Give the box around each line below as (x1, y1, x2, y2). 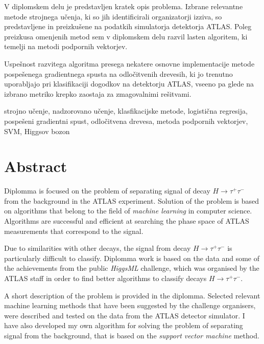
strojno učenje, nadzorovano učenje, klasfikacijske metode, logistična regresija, (4, 105, 248, 116)
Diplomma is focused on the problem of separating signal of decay (4, 185, 210, 196)
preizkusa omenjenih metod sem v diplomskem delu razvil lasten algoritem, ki (4, 31, 248, 41)
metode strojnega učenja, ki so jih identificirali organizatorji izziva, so (4, 11, 222, 21)
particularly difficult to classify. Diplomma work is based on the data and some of (4, 252, 260, 263)
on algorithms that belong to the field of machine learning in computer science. (4, 205, 252, 216)
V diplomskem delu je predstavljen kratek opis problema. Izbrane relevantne (4, 1, 243, 11)
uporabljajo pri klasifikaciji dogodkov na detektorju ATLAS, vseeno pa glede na (4, 78, 254, 89)
